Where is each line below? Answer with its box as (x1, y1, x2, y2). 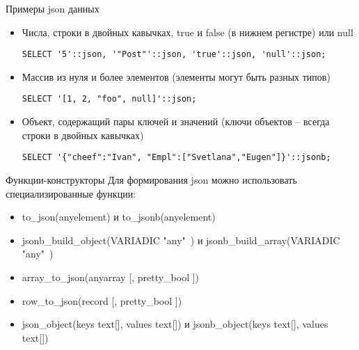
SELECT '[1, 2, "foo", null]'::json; (22, 94, 197, 104)
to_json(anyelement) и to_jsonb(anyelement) (22, 209, 216, 224)
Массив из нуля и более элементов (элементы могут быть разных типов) (22, 69, 330, 83)
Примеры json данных (6, 1, 99, 15)
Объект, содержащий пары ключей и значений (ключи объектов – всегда (22, 114, 330, 129)
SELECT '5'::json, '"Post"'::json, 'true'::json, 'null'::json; (22, 49, 326, 60)
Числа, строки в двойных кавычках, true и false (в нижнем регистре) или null (22, 24, 353, 39)
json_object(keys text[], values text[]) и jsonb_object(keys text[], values (22, 317, 328, 331)
